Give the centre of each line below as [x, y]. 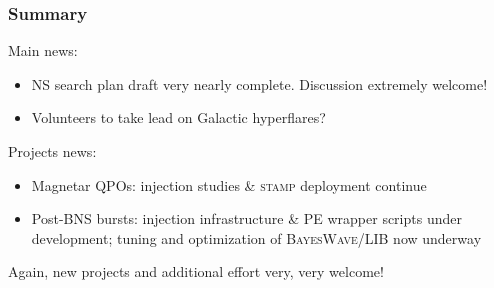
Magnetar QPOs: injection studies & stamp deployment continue [229, 184]
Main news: [43, 50]
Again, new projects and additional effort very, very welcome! [196, 271]
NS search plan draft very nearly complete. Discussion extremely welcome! [259, 83]
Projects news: [52, 151]
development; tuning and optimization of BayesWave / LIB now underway [256, 237]
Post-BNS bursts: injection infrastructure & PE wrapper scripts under [246, 218]
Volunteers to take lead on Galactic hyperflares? [178, 117]
